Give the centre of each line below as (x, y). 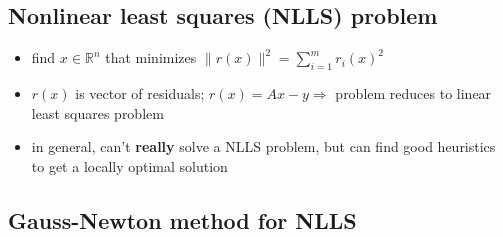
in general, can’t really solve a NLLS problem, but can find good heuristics (263, 146)
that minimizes (151, 57)
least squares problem (97, 112)
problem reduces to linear (413, 93)
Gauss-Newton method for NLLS (182, 219)
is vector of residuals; (140, 93)
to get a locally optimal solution (129, 165)
